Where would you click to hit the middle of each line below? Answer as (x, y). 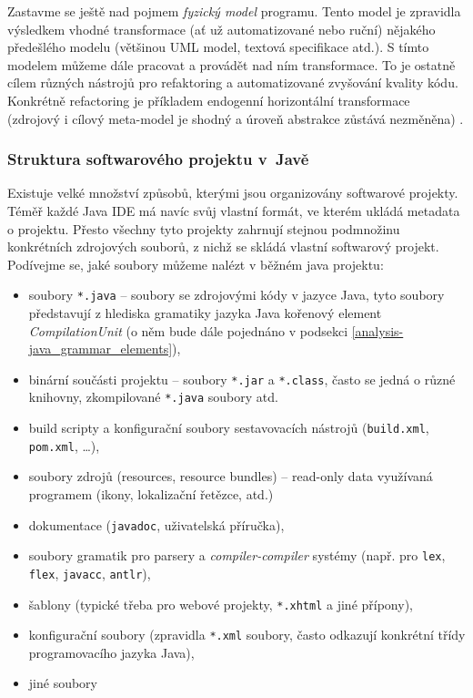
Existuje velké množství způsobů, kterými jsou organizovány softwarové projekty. (233, 193)
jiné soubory (63, 683)
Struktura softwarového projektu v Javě (158, 159)
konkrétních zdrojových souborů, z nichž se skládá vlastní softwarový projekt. (223, 246)
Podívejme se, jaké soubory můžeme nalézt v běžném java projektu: (196, 264)
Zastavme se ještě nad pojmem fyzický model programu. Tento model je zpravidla (234, 11)
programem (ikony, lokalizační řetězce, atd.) (151, 494)
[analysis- (377, 330)
